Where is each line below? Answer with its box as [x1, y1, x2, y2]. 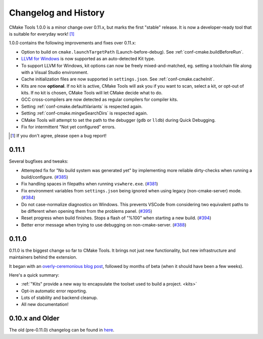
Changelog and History [9, 7, 105, 18]
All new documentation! [21, 301, 69, 307]
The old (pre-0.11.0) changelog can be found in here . [9, 327, 114, 333]
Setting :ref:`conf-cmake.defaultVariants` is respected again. [21, 103, 143, 109]
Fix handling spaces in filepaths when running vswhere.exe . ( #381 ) [21, 181, 158, 187]
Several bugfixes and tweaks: [9, 158, 68, 164]
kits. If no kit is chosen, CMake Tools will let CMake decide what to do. [21, 90, 163, 96]
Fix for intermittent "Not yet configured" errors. [21, 124, 116, 130]
